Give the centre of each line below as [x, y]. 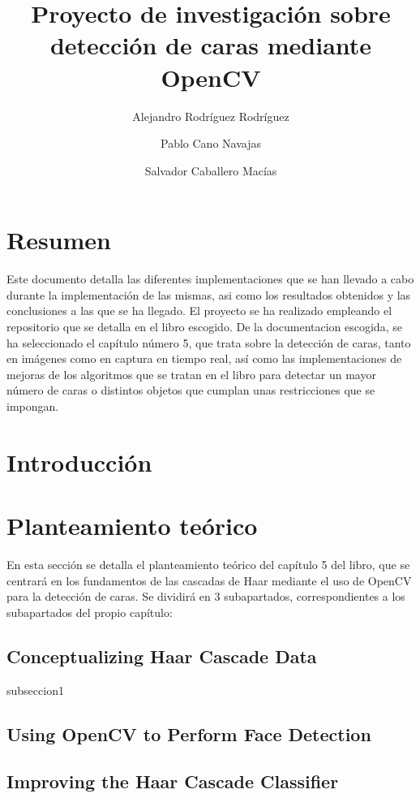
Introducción [79, 462]
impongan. [33, 405]
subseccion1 [35, 690]
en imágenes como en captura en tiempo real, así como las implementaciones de [204, 358]
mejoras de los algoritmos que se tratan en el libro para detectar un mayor [191, 374]
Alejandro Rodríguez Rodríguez [211, 116]
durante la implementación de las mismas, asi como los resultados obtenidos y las [209, 294]
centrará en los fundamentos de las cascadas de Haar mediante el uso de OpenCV [209, 580]
